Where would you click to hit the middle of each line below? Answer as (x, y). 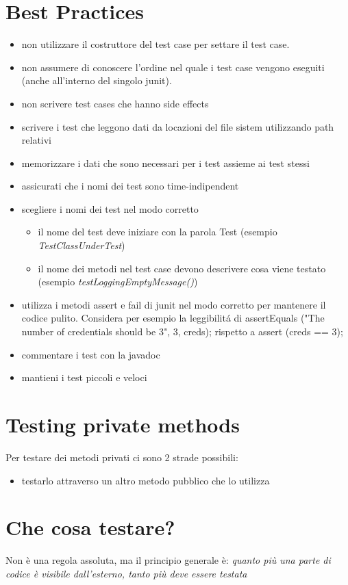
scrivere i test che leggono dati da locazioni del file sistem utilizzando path (178, 126)
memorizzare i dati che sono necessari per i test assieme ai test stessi (165, 162)
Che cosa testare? (90, 527)
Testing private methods (123, 424)
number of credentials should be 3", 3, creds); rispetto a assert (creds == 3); (182, 331)
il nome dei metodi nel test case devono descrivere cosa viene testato (182, 268)
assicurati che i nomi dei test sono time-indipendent (130, 186)
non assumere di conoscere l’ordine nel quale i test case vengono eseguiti (173, 67)
